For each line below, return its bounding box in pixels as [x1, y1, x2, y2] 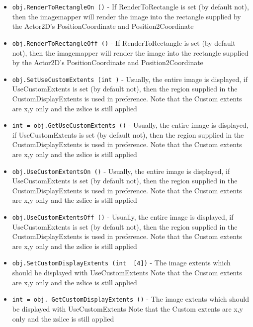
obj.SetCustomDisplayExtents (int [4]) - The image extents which [12, 257, 231, 268]
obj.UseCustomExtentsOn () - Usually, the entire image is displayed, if [12, 165, 230, 176]
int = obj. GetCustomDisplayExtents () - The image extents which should [12, 294, 249, 304]
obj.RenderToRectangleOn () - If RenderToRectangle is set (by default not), [12, 1, 249, 11]
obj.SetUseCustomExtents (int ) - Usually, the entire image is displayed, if [12, 74, 248, 84]
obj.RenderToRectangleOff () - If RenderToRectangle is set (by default [12, 37, 236, 48]
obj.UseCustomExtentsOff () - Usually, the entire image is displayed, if [12, 212, 234, 222]
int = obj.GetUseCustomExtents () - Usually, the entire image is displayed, [12, 120, 249, 130]
